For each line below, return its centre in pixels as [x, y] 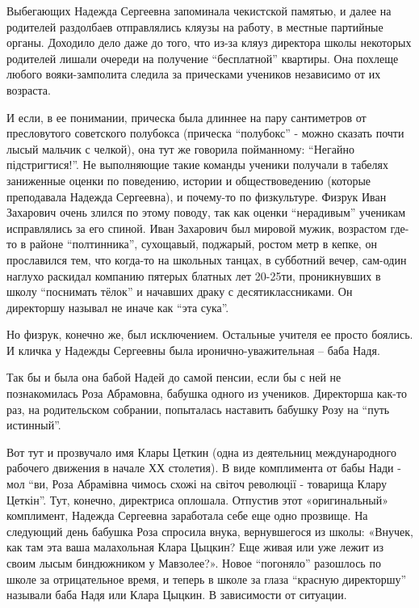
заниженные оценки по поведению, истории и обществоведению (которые [189, 180]
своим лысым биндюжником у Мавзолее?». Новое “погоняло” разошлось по [194, 563]
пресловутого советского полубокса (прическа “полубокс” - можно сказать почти [205, 133]
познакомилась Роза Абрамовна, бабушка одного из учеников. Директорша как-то [207, 393]
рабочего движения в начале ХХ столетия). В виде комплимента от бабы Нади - [204, 468]
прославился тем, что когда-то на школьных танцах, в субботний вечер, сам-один [207, 259]
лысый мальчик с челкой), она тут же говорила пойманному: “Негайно [180, 148]
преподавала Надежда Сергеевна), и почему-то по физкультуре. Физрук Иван [197, 196]
